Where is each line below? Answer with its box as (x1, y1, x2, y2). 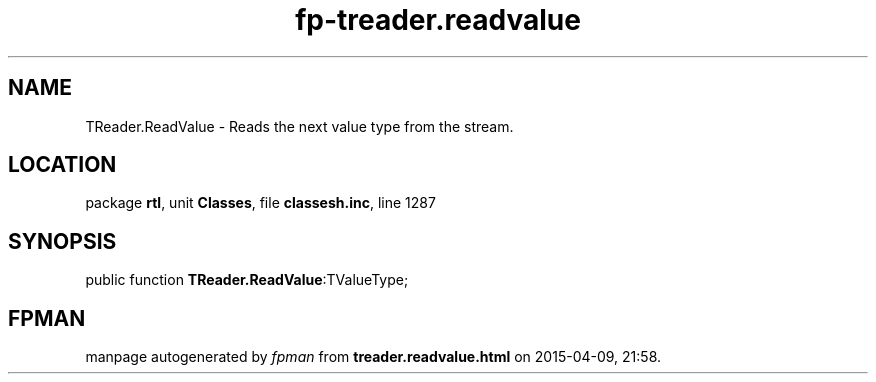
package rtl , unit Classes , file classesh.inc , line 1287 (85, 194, 436, 212)
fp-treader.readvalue (295, 3, 581, 37)
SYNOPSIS (8, 228, 117, 254)
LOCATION (8, 152, 117, 178)
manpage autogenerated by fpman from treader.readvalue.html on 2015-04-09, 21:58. (85, 348, 662, 366)
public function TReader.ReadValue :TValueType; (85, 271, 409, 289)
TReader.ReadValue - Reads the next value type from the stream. (85, 117, 514, 135)
